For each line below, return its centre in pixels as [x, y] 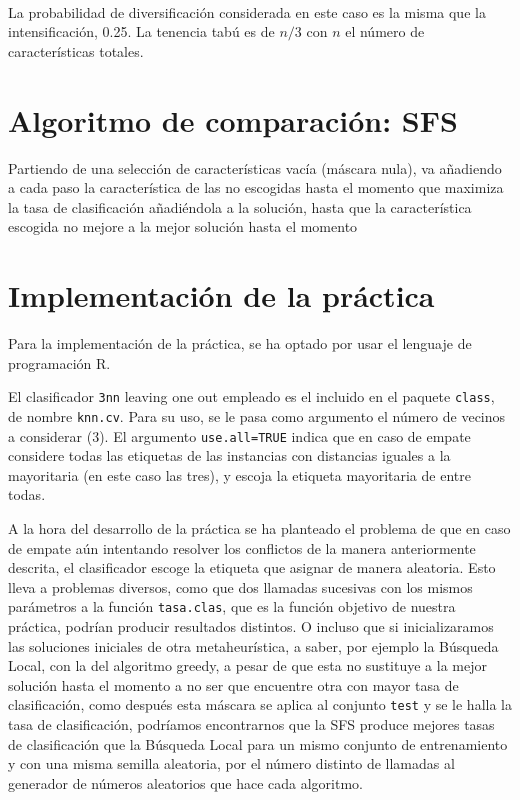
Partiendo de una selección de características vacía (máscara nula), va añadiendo [255, 167]
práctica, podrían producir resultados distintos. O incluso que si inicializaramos [251, 625]
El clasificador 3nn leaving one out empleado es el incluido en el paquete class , [251, 396]
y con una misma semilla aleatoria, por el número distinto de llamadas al [231, 763]
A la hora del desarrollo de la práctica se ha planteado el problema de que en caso [259, 527]
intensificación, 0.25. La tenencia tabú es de [141, 31]
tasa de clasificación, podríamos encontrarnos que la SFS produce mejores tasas [251, 724]
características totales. [76, 50]
